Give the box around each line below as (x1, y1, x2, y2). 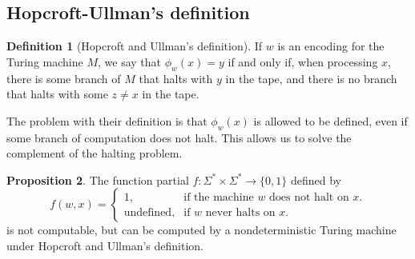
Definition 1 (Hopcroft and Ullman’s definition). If (6, 38, 263, 54)
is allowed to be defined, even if (253, 112, 408, 129)
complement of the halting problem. (6, 145, 183, 161)
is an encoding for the (277, 38, 385, 54)
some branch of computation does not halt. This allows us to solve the (6, 129, 352, 145)
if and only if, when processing (228, 53, 378, 70)
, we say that (97, 53, 161, 70)
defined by (290, 171, 341, 188)
